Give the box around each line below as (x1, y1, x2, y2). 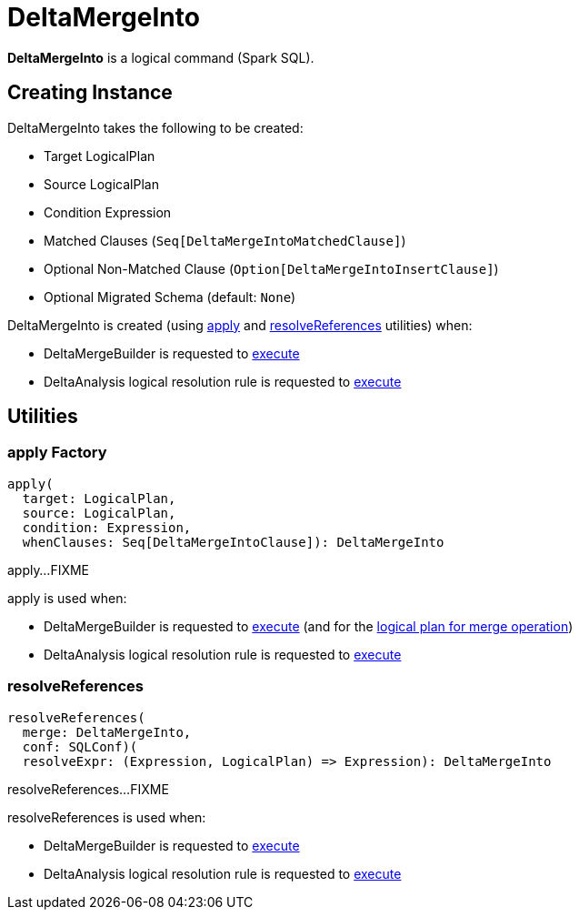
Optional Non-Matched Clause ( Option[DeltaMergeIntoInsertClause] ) (44, 260, 499, 277)
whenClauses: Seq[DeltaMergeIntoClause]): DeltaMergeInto (22, 534, 444, 549)
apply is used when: (7, 589, 127, 606)
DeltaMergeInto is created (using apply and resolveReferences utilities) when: (7, 317, 473, 333)
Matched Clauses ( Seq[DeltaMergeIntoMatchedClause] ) (44, 232, 406, 248)
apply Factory (7, 443, 107, 462)
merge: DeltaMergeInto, (22, 724, 192, 740)
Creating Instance (7, 81, 173, 105)
